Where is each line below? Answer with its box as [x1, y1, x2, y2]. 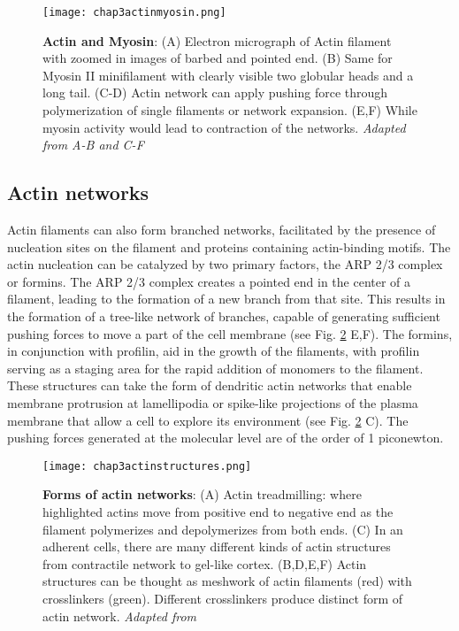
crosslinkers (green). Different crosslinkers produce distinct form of [42, 589, 403, 607]
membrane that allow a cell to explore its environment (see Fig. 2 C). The [7, 411, 409, 429]
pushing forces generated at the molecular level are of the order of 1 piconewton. [7, 428, 444, 447]
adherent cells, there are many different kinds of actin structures [42, 537, 391, 556]
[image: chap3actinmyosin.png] [42, 6, 226, 19]
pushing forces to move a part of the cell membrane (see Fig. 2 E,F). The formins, [7, 324, 453, 342]
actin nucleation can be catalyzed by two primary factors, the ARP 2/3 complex [7, 255, 443, 273]
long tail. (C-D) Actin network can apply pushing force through [42, 83, 388, 102]
